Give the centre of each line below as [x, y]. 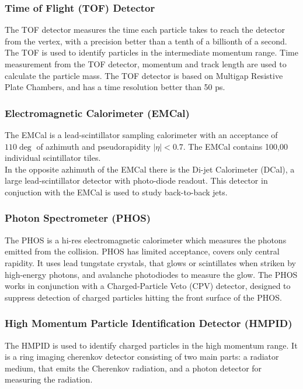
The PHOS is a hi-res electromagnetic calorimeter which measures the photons [146, 240]
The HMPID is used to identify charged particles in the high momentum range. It [151, 345]
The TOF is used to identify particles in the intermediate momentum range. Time [151, 52]
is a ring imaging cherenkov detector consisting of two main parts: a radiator [142, 357]
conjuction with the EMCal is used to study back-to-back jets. [116, 192]
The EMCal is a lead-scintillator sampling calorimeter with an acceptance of [141, 135]
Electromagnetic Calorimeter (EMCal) [97, 113]
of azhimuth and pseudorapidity [93, 146]
